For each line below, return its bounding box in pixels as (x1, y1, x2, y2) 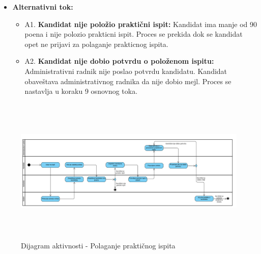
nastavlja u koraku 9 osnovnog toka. (24, 86, 138, 96)
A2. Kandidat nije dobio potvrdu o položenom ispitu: (24, 56, 214, 66)
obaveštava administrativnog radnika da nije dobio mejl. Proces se (24, 75, 231, 86)
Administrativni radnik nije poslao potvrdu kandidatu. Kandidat (24, 65, 227, 76)
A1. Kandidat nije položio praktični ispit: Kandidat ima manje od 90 (24, 18, 257, 29)
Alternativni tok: (12, 2, 73, 12)
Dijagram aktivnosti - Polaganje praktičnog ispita (21, 240, 176, 250)
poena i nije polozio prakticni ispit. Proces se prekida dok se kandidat (24, 29, 243, 39)
